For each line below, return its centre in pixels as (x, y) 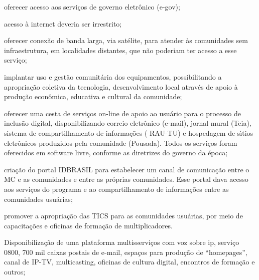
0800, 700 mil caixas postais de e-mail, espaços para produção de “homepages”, (126, 252)
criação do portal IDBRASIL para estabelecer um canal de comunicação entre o (127, 169)
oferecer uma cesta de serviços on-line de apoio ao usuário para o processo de (122, 113)
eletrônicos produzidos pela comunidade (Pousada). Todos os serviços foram (121, 143)
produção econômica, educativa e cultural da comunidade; (93, 96)
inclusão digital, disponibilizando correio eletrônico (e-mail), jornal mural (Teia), (128, 123)
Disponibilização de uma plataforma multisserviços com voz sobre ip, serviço (122, 242)
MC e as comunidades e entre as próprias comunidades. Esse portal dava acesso (126, 179)
